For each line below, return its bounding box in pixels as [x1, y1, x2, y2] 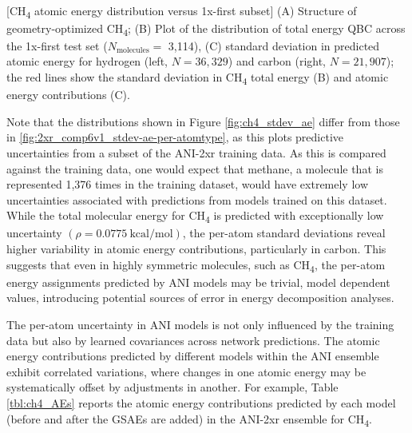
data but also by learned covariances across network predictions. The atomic [6, 332, 380, 348]
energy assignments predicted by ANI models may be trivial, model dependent [6, 273, 390, 290]
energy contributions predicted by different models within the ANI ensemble [6, 348, 379, 364]
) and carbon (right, [228, 53, 327, 70]
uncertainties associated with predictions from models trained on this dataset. [6, 191, 387, 208]
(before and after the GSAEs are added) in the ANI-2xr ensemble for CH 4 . [6, 410, 373, 429]
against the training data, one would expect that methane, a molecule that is [6, 160, 383, 177]
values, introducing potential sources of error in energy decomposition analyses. [6, 289, 394, 306]
